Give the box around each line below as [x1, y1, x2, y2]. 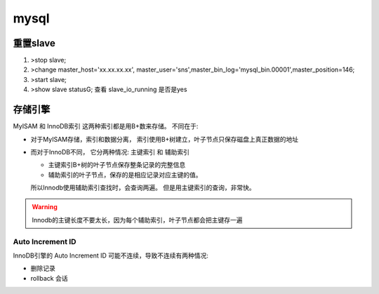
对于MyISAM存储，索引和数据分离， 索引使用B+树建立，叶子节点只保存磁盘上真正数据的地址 [30, 135, 299, 143]
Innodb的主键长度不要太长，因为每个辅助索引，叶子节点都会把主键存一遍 [32, 215, 243, 224]
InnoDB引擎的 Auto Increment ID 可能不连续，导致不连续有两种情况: [13, 251, 208, 260]
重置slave [13, 37, 56, 49]
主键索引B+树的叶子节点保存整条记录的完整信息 [48, 161, 186, 169]
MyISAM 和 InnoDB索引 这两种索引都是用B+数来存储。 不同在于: [13, 122, 199, 131]
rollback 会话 [30, 274, 68, 282]
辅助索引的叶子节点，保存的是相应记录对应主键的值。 [48, 171, 202, 179]
